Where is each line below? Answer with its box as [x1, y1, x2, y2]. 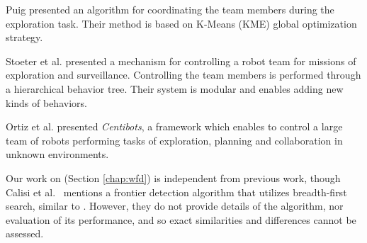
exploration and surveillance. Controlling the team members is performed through [6, 67, 361, 82]
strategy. [6, 30, 43, 45]
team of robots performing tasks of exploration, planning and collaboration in [6, 132, 343, 147]
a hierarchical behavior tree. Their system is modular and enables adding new [6, 81, 344, 96]
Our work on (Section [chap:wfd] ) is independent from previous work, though [6, 170, 341, 185]
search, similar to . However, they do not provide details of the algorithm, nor [6, 198, 344, 213]
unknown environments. [6, 147, 109, 162]
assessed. [6, 226, 44, 241]
